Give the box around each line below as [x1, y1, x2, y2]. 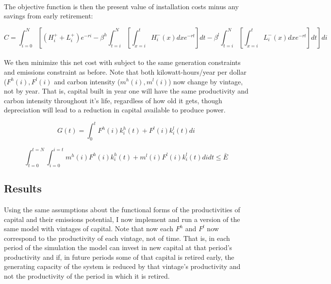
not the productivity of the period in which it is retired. [4, 271, 170, 281]
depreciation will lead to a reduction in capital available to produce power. [4, 105, 226, 115]
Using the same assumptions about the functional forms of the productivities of [4, 204, 240, 214]
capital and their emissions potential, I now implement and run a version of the [4, 214, 240, 224]
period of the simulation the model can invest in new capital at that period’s [4, 242, 232, 252]
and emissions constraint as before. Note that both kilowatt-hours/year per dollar [4, 66, 247, 77]
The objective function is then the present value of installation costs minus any [4, 1, 239, 11]
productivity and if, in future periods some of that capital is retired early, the [4, 252, 234, 262]
